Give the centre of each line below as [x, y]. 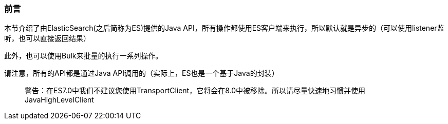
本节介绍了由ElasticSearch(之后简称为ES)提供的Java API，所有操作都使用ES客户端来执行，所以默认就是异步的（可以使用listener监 [224, 28]
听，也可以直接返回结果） [47, 38]
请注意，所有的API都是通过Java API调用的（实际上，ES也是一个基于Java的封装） [142, 73]
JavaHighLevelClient [59, 100]
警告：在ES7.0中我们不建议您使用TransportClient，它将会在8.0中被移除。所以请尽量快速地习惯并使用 [195, 91]
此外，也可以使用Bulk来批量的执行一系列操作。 [83, 56]
